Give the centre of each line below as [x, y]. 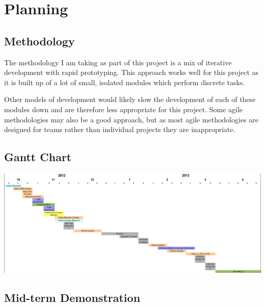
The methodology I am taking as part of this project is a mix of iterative [118, 62]
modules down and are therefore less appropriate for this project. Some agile [124, 109]
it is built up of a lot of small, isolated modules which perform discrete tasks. [125, 82]
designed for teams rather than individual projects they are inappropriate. [120, 129]
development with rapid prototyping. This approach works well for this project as [131, 72]
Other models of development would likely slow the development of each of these [130, 99]
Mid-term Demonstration [72, 297]
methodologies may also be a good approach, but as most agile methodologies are [131, 119]
